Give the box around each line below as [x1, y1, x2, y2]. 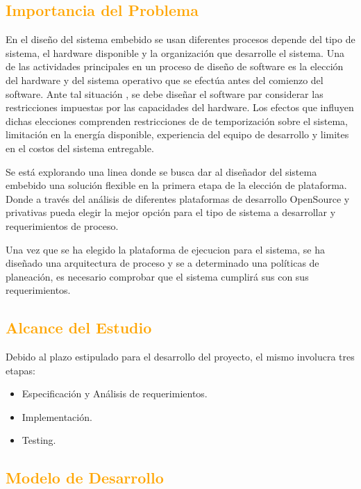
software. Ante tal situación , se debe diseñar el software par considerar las [6, 86, 324, 101]
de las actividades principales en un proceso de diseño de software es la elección [6, 59, 344, 74]
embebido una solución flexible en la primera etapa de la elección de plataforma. [6, 178, 347, 192]
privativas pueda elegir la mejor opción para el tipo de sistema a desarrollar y [6, 205, 336, 219]
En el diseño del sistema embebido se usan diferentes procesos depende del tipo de [6, 32, 355, 47]
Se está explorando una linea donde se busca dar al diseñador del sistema [6, 164, 317, 179]
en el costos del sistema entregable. [6, 140, 154, 155]
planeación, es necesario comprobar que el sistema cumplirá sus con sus [6, 269, 309, 283]
